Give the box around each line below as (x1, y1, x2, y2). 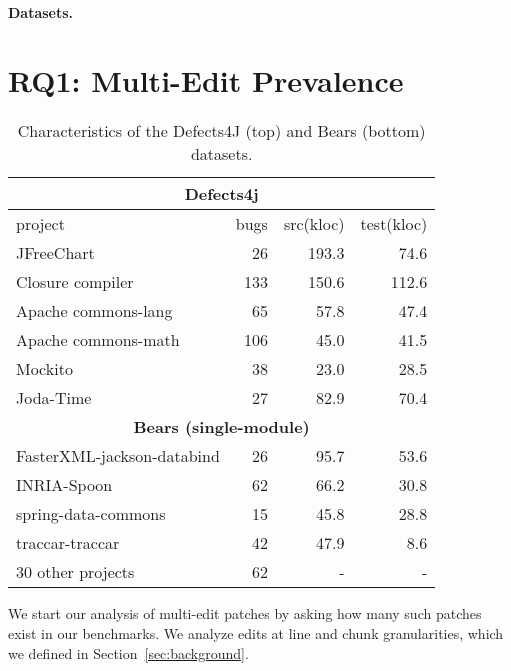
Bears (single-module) (133, 415, 310, 439)
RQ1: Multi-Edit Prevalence (8, 60, 404, 101)
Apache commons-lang (16, 299, 173, 323)
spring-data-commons (16, 502, 166, 526)
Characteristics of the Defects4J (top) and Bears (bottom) (17, 119, 426, 143)
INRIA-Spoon (16, 473, 113, 497)
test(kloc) (360, 212, 428, 236)
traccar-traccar (16, 531, 120, 555)
